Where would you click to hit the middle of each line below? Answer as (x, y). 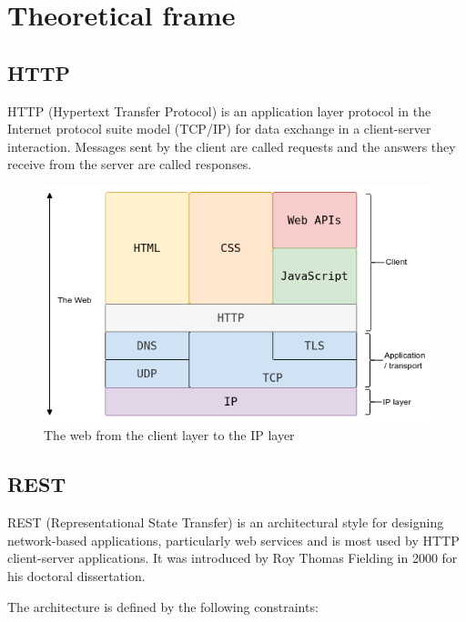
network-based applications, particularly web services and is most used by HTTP (233, 540)
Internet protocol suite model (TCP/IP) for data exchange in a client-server (219, 129)
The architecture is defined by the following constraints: (163, 606)
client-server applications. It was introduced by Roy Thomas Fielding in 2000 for (233, 558)
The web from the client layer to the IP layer (169, 435)
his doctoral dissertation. (76, 576)
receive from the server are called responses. (130, 164)
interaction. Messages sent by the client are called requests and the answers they (232, 146)
